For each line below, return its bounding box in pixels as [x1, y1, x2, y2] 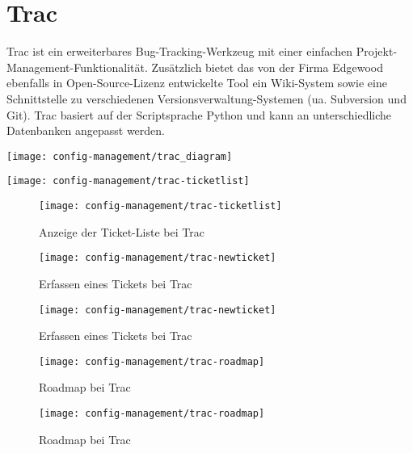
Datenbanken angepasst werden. [6, 122, 165, 139]
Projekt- [356, 43, 398, 60]
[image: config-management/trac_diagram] [6, 150, 233, 162]
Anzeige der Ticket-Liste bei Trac [39, 223, 204, 240]
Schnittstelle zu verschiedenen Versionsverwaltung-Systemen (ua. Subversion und [6, 90, 407, 107]
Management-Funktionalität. [6, 58, 148, 75]
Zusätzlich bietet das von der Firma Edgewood [151, 58, 383, 75]
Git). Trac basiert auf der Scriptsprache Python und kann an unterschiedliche [6, 106, 392, 123]
